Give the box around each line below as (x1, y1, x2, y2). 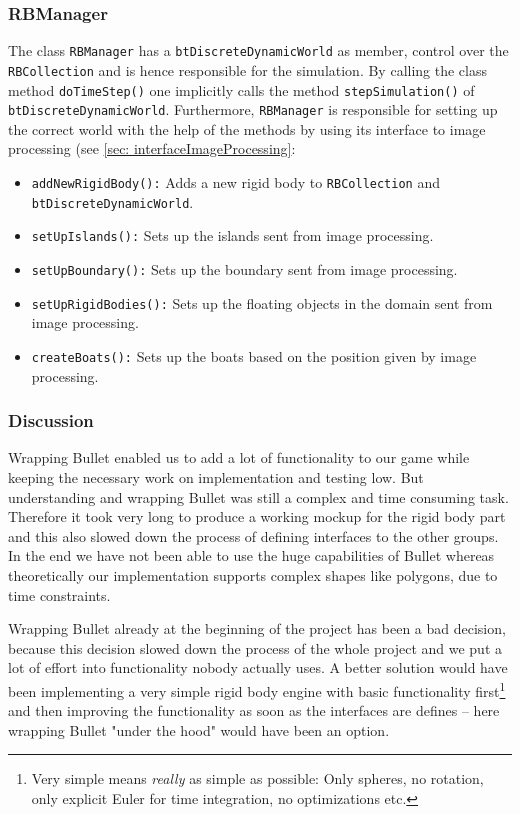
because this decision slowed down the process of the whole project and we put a (8, 637, 502, 658)
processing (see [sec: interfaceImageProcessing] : (8, 138, 296, 159)
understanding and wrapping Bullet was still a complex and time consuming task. (8, 486, 509, 507)
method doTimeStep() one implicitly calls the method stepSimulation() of (8, 79, 475, 100)
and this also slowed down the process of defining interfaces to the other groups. (8, 525, 499, 546)
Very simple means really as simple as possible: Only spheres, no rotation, (31, 768, 484, 789)
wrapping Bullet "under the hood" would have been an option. (8, 719, 390, 740)
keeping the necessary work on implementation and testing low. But (8, 466, 424, 487)
